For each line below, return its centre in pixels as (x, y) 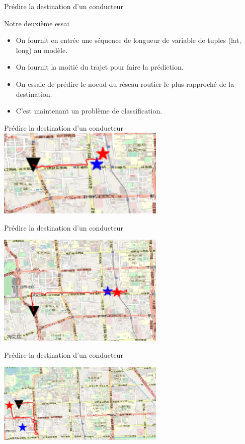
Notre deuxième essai (37, 23)
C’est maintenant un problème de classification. (89, 111)
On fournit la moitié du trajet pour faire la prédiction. (100, 67)
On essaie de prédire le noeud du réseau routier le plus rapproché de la (125, 84)
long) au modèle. (42, 50)
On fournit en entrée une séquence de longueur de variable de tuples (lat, (129, 40)
